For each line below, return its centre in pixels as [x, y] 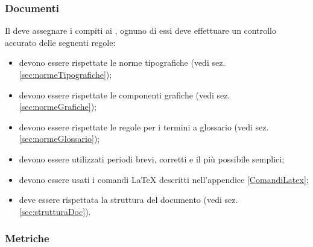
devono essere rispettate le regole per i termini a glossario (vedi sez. [144, 127]
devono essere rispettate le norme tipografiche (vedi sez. [122, 63]
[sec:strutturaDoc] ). [55, 211]
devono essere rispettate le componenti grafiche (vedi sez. [125, 95]
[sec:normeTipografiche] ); [65, 74]
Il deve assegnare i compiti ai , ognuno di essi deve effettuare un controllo [141, 30]
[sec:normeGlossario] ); [59, 139]
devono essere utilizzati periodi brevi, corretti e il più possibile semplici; [152, 159]
